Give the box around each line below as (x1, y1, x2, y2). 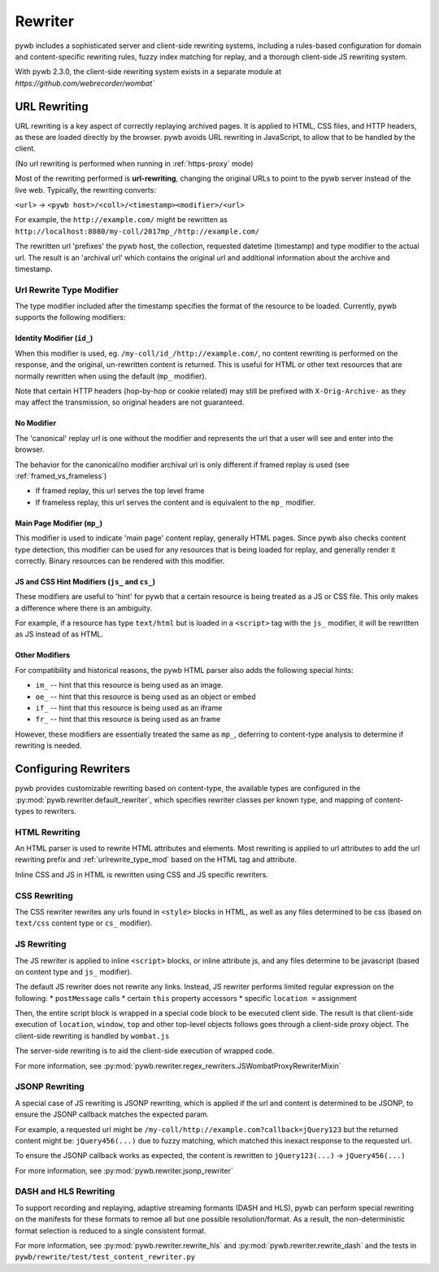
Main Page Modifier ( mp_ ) (15, 518, 103, 528)
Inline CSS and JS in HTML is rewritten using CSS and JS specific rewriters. (15, 869, 268, 879)
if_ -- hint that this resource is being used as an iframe (35, 703, 223, 713)
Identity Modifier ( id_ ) (15, 334, 93, 343)
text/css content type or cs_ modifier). (15, 918, 153, 928)
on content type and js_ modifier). (15, 967, 133, 977)
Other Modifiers (15, 650, 71, 660)
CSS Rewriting (15, 890, 73, 901)
